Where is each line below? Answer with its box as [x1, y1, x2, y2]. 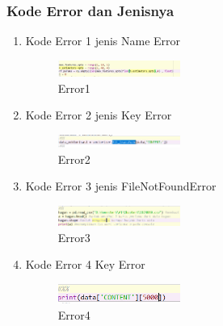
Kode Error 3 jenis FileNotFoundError [25, 178, 217, 194]
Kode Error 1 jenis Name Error [25, 32, 181, 49]
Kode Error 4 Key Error [25, 256, 145, 273]
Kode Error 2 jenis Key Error [25, 107, 172, 123]
